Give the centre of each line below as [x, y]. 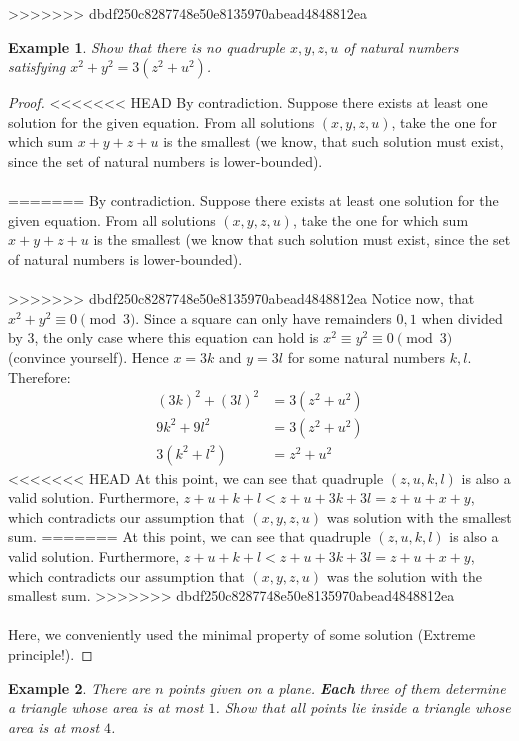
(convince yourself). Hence [88, 356]
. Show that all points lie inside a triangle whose [363, 707]
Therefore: [39, 376]
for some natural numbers [366, 356]
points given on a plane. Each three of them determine [337, 687]
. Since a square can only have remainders [263, 317]
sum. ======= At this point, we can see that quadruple [189, 536]
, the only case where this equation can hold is [176, 337]
